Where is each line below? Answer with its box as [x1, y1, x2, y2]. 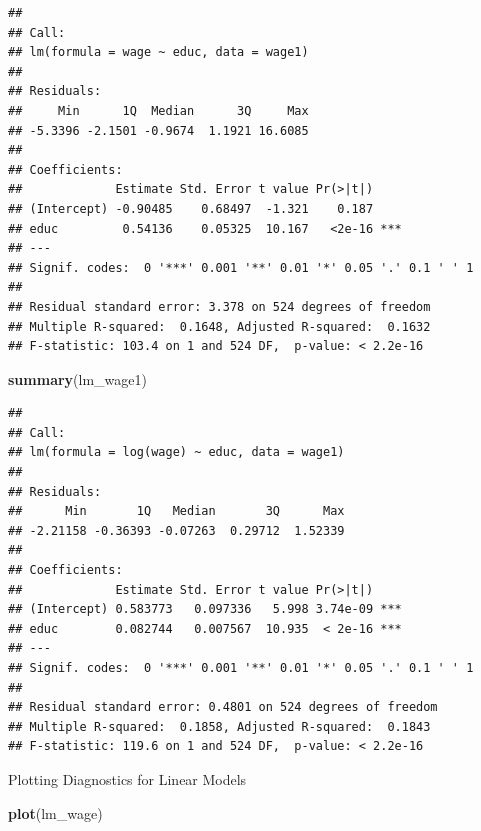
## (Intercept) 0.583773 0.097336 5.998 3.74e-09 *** [8, 602, 402, 617]
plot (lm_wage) [8, 802, 103, 823]
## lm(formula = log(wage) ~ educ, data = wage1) [8, 445, 345, 460]
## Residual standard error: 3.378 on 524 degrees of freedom [8, 299, 431, 314]
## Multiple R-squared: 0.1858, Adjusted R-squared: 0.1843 [8, 719, 431, 734]
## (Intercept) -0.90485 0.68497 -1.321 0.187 [8, 201, 374, 216]
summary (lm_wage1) [8, 368, 147, 389]
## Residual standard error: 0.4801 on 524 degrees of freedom [8, 700, 438, 715]
